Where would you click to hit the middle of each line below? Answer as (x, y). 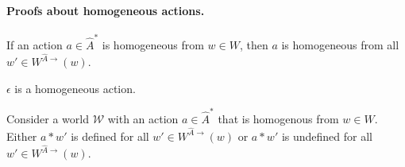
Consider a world (48, 119)
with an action (143, 119)
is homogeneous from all (340, 44)
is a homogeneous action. (75, 88)
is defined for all (110, 136)
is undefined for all (327, 136)
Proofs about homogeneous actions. (106, 10)
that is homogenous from (278, 119)
